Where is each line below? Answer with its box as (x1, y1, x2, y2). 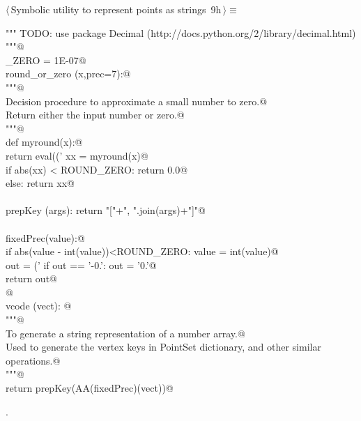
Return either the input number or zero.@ (6, 107, 185, 122)
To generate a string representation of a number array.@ (6, 326, 245, 340)
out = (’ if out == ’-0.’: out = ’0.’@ (6, 257, 157, 272)
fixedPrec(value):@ (6, 230, 85, 245)
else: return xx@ (6, 176, 75, 190)
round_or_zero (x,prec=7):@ (6, 66, 131, 81)
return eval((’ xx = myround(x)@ (6, 148, 148, 162)
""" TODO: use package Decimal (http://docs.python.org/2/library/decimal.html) (6, 25, 356, 40)
